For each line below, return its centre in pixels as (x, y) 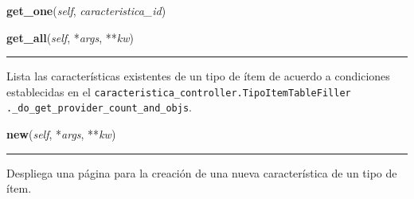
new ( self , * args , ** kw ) (61, 134)
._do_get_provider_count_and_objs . (99, 107)
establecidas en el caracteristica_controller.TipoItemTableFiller (179, 91)
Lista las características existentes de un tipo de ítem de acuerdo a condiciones (198, 76)
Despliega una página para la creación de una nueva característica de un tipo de (202, 172)
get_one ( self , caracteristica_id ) (86, 10)
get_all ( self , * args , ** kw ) (70, 37)
